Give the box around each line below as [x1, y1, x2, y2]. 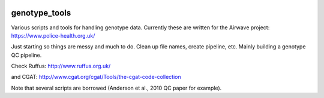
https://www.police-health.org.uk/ [11, 32, 95, 39]
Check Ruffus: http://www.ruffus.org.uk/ [11, 63, 111, 70]
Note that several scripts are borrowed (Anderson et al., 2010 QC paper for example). [11, 84, 222, 91]
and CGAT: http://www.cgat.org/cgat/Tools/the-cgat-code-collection [11, 73, 181, 81]
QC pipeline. [11, 51, 42, 59]
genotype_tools [11, 8, 71, 18]
